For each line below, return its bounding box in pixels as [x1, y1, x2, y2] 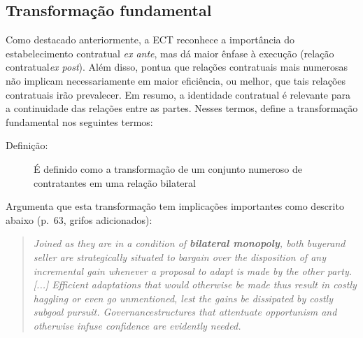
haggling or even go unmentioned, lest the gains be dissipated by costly [33, 290, 333, 305]
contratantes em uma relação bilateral [34, 175, 196, 190]
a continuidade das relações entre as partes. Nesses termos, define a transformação [6, 101, 358, 115]
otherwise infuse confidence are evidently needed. [33, 318, 241, 332]
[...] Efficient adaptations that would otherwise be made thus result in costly [33, 277, 357, 292]
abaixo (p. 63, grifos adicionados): [6, 212, 152, 227]
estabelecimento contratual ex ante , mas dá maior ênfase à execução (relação [6, 45, 334, 60]
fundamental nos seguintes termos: [6, 114, 153, 129]
